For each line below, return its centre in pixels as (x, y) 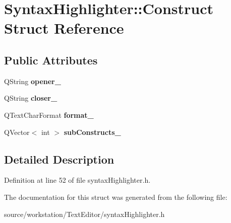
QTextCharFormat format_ (49, 115)
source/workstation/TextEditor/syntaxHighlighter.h (84, 214)
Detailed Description (59, 159)
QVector (17, 132)
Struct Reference (64, 28)
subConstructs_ (92, 132)
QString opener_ (33, 81)
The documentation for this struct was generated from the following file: (116, 197)
